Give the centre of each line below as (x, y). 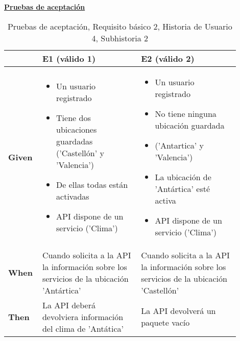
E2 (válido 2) (168, 58)
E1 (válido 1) (69, 58)
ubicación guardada (190, 125)
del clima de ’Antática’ (83, 328)
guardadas (75, 141)
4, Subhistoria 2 (120, 38)
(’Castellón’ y (80, 153)
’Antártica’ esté (183, 188)
